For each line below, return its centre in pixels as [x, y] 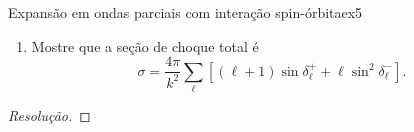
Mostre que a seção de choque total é [145, 45]
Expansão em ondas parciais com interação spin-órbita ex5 [185, 12]
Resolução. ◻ [49, 114]
